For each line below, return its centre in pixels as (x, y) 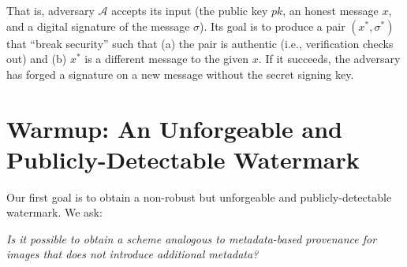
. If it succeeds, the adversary (329, 59)
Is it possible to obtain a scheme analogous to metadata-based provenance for (192, 238)
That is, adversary (50, 10)
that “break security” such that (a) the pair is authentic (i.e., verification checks (200, 43)
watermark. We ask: (54, 212)
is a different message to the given (167, 59)
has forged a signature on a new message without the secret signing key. (180, 74)
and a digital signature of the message (98, 26)
